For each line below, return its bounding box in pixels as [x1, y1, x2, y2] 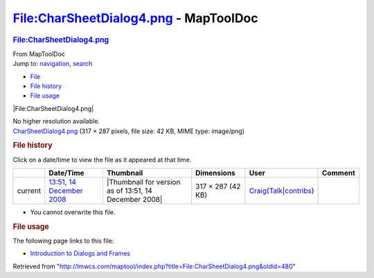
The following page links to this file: [12, 236, 114, 245]
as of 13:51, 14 [106, 186, 152, 196]
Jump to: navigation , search [12, 60, 93, 68]
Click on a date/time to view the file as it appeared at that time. [12, 155, 192, 164]
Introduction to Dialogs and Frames [30, 250, 131, 258]
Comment [322, 168, 356, 177]
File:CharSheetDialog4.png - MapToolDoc [12, 10, 258, 26]
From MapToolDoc [12, 49, 66, 58]
